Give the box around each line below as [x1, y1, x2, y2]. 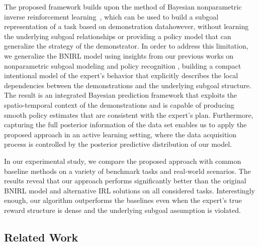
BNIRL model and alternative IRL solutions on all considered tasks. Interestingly [4, 185, 255, 195]
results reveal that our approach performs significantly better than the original [4, 175, 246, 186]
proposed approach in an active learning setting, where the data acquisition [4, 129, 237, 139]
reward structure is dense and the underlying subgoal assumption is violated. [4, 204, 241, 215]
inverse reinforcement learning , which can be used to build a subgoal [4, 11, 219, 22]
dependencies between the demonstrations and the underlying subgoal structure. [4, 80, 251, 90]
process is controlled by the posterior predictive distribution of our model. [4, 139, 232, 149]
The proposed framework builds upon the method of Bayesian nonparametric [4, 2, 242, 12]
